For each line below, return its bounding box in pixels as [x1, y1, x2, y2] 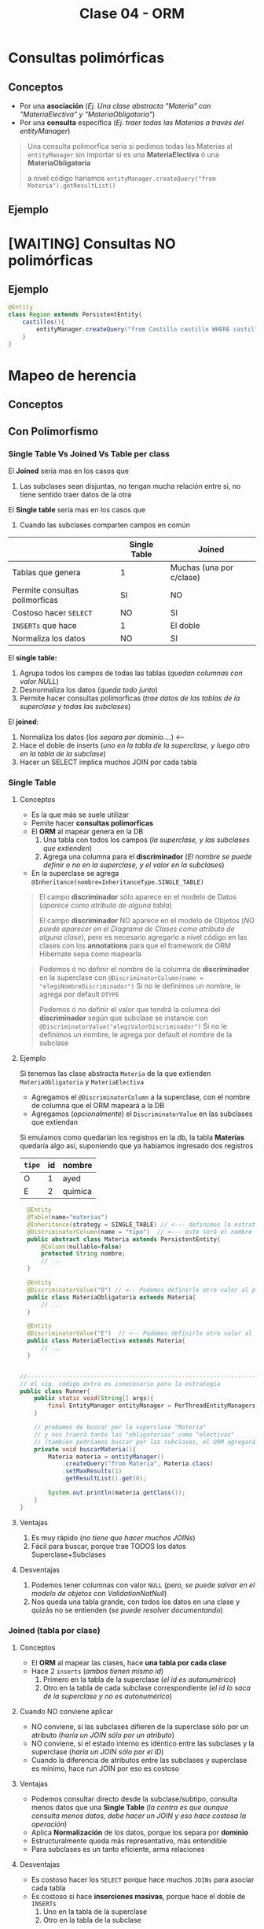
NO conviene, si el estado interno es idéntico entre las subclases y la [31, 1739, 255, 1748]
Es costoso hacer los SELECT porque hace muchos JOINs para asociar [31, 1875, 255, 1884]
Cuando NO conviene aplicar [19, 1707, 114, 1716]
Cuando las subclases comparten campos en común [19, 520, 190, 530]
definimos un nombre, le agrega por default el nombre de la [38, 1030, 233, 1040]
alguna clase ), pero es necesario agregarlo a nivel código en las [38, 933, 247, 942]
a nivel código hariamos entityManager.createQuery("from [27, 174, 216, 183]
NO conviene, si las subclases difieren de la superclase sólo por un [31, 1722, 249, 1731]
